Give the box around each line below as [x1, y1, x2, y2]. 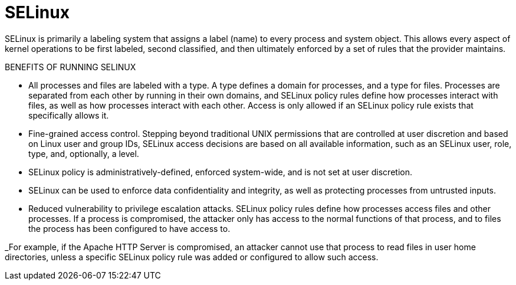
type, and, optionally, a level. [28, 148, 139, 159]
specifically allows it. [28, 110, 109, 120]
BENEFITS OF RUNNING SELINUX [5, 61, 136, 72]
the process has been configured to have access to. [28, 223, 231, 234]
